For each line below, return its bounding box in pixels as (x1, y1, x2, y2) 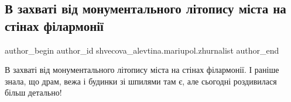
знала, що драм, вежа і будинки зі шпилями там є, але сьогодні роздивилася (5, 75, 277, 87)
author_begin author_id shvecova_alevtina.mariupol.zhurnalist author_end (5, 44, 279, 56)
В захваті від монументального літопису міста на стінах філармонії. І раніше (5, 64, 279, 76)
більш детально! (5, 86, 62, 99)
